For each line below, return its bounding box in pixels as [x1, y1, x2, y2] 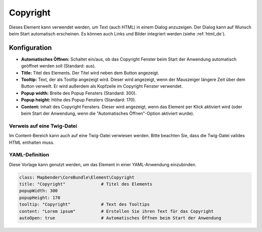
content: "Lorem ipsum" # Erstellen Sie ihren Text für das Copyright [19, 208, 214, 214]
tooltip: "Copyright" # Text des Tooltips [19, 201, 150, 207]
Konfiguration [9, 44, 52, 52]
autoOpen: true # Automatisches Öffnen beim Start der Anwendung [19, 215, 222, 220]
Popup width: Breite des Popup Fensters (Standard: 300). [21, 90, 137, 96]
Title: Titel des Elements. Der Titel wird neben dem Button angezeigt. [21, 70, 160, 76]
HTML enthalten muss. [9, 139, 54, 145]
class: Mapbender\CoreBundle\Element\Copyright [19, 174, 134, 180]
